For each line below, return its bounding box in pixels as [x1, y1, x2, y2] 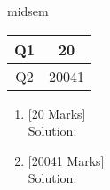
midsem [7, 2, 49, 20]
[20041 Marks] [27, 151, 105, 169]
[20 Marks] [27, 103, 86, 122]
